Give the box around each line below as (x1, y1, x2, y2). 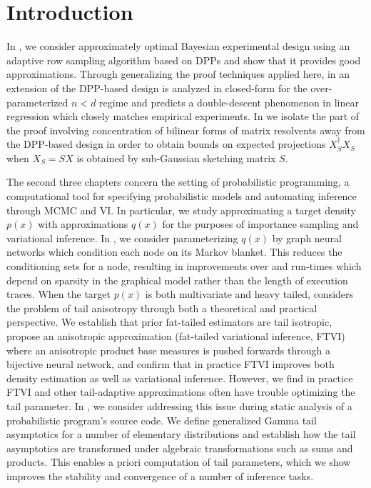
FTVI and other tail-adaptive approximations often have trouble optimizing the (6, 384, 355, 399)
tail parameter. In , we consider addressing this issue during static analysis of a (6, 398, 352, 413)
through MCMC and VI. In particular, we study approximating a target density (6, 202, 357, 217)
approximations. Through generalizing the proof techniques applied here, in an (6, 66, 350, 81)
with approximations (38, 216, 128, 231)
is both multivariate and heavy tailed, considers (145, 287, 354, 302)
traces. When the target (6, 287, 111, 302)
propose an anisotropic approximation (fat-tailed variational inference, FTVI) (6, 329, 345, 343)
